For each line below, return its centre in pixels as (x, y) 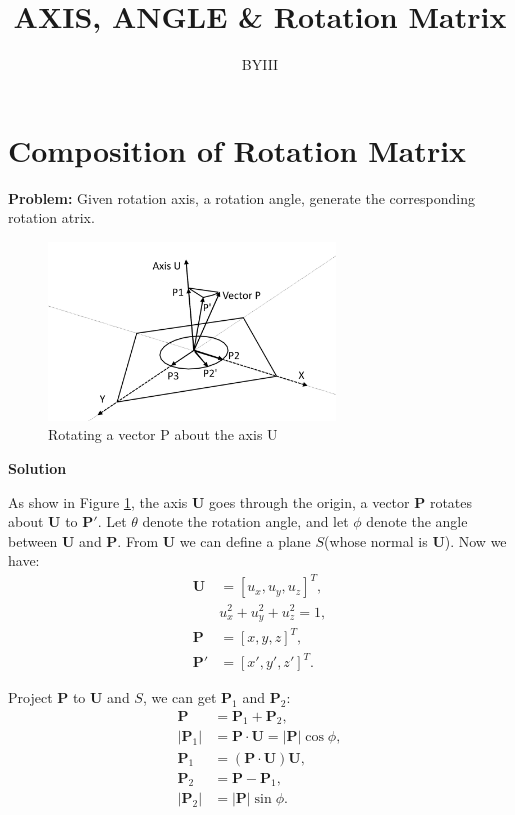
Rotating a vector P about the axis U (163, 434)
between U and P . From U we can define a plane (159, 540)
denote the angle (417, 521)
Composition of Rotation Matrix (237, 149)
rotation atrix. (51, 217)
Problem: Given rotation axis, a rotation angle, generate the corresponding (241, 197)
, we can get (179, 697)
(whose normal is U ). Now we (415, 540)
